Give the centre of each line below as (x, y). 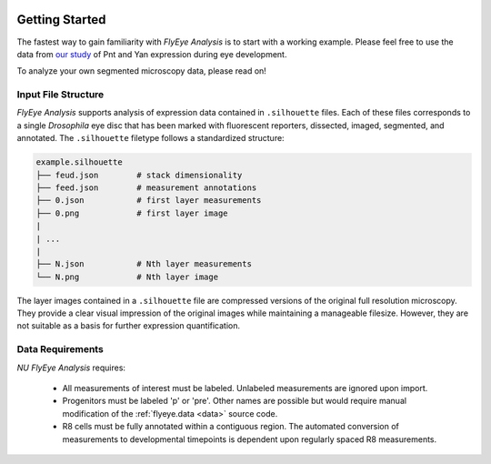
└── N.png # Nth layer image (127, 277)
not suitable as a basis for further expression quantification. (129, 326)
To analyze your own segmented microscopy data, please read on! (142, 71)
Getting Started (61, 20)
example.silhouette (79, 162)
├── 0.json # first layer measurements (149, 201)
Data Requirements (60, 349)
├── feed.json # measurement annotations (146, 187)
